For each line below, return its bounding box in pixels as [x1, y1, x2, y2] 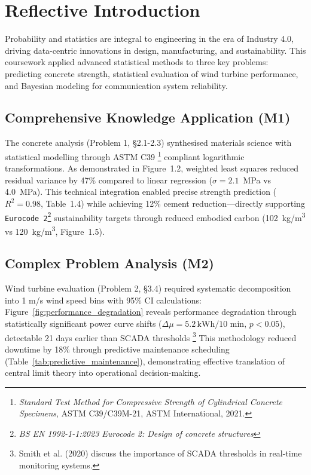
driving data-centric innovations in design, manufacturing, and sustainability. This [5, 44, 306, 56]
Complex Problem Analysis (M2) [5, 254, 214, 272]
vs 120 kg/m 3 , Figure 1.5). [5, 223, 105, 237]
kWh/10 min [197, 320, 245, 329]
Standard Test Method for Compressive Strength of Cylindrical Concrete [19, 395, 282, 407]
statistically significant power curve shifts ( [5, 317, 162, 330]
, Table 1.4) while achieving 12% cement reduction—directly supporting [40, 197, 305, 209]
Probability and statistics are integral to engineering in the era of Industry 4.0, [5, 32, 294, 45]
